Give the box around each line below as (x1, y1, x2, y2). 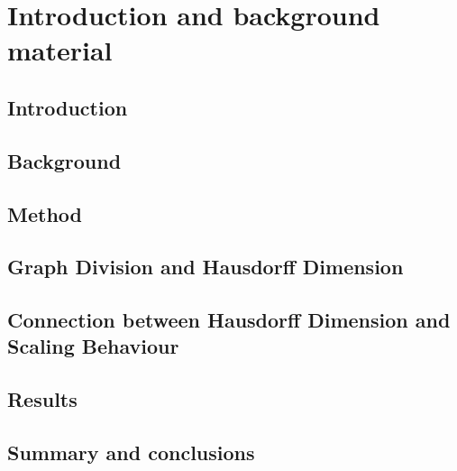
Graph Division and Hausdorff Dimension (7, 253, 404, 281)
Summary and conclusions (7, 439, 255, 466)
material (7, 32, 113, 69)
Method (7, 199, 82, 227)
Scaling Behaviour (7, 332, 179, 360)
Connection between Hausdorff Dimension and (7, 306, 451, 334)
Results (7, 385, 78, 413)
